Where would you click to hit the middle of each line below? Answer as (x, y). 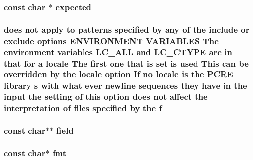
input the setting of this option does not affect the (106, 97)
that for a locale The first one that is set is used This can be (126, 63)
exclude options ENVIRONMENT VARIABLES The (111, 40)
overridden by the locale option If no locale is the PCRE (119, 74)
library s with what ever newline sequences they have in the (126, 85)
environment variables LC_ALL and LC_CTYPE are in (118, 52)
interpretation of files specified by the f (83, 108)
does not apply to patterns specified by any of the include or (127, 29)
